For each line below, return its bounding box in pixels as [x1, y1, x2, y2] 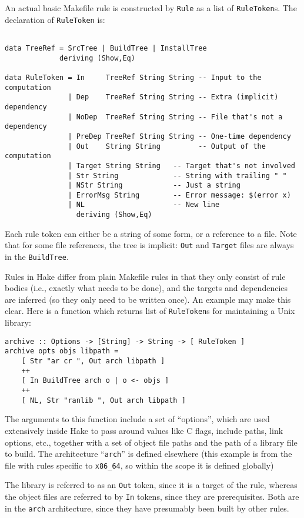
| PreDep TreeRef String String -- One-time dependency [68, 132, 291, 141]
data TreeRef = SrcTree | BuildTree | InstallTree [5, 44, 207, 52]
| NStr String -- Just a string [68, 181, 240, 190]
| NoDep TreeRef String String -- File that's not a [68, 112, 283, 121]
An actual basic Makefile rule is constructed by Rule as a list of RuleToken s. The [5, 2, 297, 14]
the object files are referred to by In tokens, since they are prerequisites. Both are [5, 490, 299, 503]
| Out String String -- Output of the [68, 142, 266, 151]
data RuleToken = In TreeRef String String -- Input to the [5, 73, 262, 82]
